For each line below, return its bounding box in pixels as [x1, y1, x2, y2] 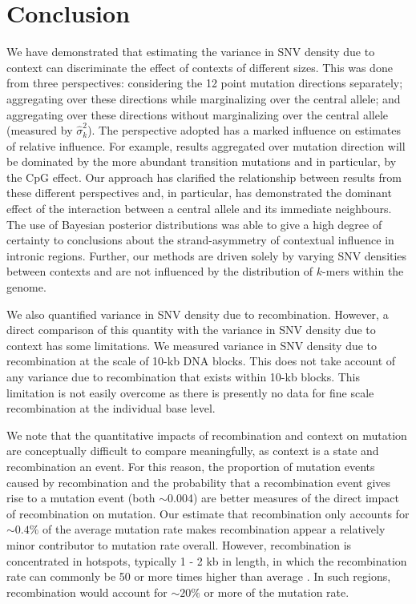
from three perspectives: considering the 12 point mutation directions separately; [6, 74, 403, 91]
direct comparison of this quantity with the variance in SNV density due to [6, 321, 376, 338]
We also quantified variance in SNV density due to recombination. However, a [6, 305, 389, 322]
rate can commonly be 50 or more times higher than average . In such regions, [6, 568, 391, 585]
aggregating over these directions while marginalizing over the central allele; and [6, 90, 401, 107]
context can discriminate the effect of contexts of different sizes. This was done [6, 58, 393, 75]
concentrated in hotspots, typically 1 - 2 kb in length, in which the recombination [6, 552, 407, 569]
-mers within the [322, 263, 404, 280]
